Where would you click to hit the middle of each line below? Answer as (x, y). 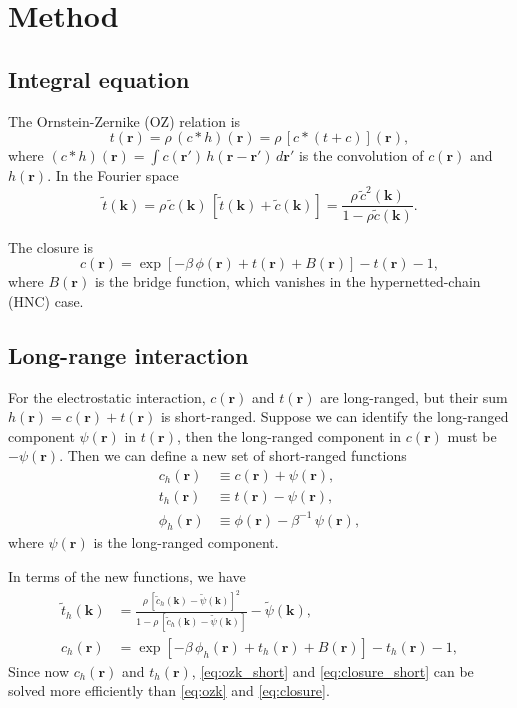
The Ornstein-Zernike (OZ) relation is (124, 120)
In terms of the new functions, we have (127, 575)
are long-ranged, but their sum (414, 396)
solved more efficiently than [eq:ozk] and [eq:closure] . (169, 690)
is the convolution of (361, 155)
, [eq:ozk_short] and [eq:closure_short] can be (332, 670)
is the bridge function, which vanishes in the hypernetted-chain (287, 281)
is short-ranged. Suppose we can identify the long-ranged (334, 416)
